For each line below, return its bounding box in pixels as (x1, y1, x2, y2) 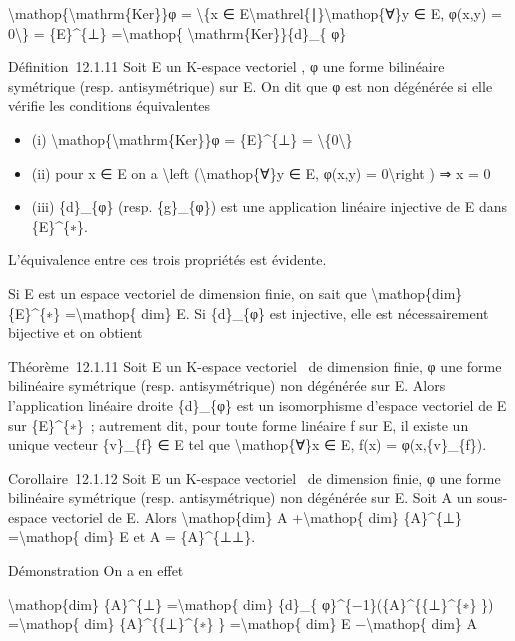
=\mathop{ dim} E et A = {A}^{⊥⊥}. (8, 526, 256, 547)
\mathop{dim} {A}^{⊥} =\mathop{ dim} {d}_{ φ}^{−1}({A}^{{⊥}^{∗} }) (8, 593, 494, 614)
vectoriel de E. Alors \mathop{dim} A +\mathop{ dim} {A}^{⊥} (51, 506, 462, 527)
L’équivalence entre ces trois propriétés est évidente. (8, 249, 327, 270)
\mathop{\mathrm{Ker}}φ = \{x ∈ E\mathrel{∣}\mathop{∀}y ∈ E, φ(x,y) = (8, 3, 502, 23)
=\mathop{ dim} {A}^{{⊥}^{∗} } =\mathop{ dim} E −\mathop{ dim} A (8, 613, 477, 634)
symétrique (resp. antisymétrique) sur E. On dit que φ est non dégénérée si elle (8, 75, 493, 96)
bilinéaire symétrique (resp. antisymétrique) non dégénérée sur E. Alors (8, 375, 446, 396)
